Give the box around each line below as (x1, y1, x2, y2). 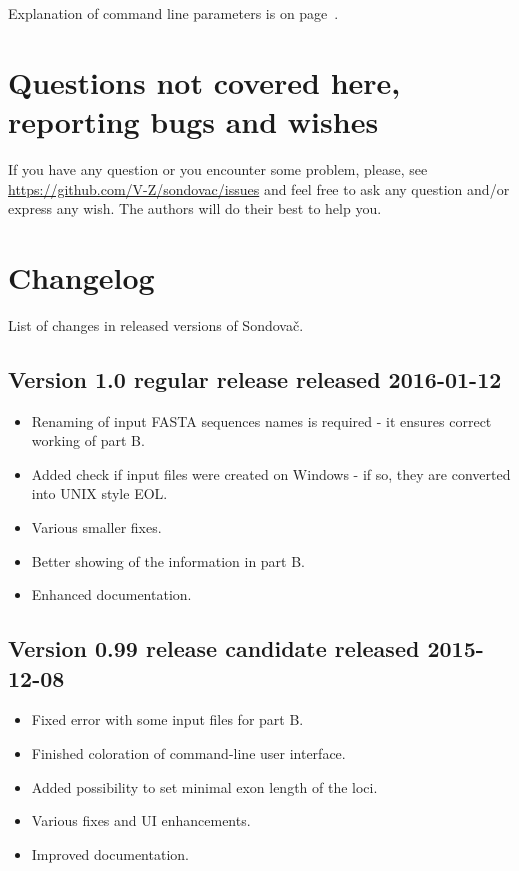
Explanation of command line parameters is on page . (8, 3, 339, 23)
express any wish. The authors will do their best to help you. (8, 198, 382, 219)
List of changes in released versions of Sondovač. (8, 314, 304, 335)
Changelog (8, 256, 155, 297)
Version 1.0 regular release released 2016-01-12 (8, 363, 502, 394)
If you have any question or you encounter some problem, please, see (8, 158, 428, 179)
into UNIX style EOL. (31, 483, 168, 504)
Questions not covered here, (8, 61, 401, 102)
